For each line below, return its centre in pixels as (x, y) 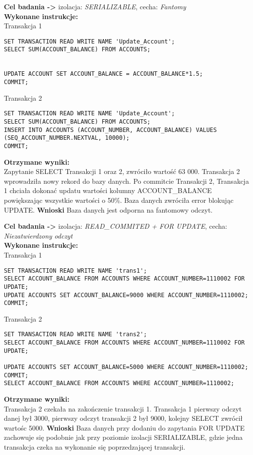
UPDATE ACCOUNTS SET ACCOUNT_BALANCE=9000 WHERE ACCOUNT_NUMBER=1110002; (126, 295)
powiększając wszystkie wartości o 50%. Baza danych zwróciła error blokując (119, 200)
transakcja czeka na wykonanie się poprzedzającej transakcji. (95, 446)
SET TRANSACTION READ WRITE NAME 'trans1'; (76, 271)
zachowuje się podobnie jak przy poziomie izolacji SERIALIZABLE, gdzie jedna (123, 437)
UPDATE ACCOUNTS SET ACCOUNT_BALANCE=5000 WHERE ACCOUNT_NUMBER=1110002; (126, 367)
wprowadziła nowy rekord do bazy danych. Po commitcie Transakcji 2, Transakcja (126, 181)
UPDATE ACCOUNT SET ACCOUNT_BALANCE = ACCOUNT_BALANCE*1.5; (104, 74)
